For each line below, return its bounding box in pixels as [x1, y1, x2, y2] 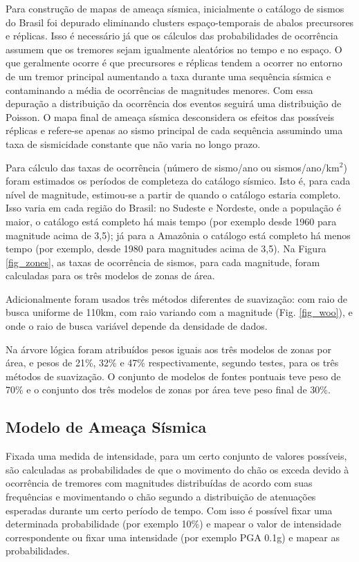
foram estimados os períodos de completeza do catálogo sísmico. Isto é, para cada [6, 174, 351, 188]
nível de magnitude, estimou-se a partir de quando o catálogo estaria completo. [6, 187, 341, 201]
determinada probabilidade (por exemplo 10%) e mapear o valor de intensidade [6, 516, 342, 531]
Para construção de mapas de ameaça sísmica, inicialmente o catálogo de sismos [6, 1, 344, 15]
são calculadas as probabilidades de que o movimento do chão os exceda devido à [6, 462, 349, 476]
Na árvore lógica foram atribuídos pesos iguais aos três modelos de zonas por [6, 341, 331, 356]
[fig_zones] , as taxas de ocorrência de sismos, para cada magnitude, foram [6, 254, 320, 269]
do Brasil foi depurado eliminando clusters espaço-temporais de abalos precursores [6, 15, 354, 29]
